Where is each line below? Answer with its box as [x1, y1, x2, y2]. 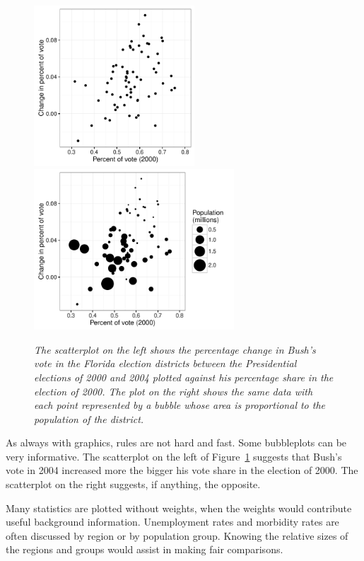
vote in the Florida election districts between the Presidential [34, 356, 297, 371]
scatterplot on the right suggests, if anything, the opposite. [6, 477, 261, 492]
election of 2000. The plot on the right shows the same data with [34, 383, 313, 398]
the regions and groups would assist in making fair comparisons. [6, 542, 283, 557]
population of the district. [34, 411, 144, 426]
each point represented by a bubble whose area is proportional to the [34, 398, 326, 412]
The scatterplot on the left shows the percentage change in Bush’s [34, 342, 316, 357]
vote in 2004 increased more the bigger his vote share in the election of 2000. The [6, 463, 358, 478]
